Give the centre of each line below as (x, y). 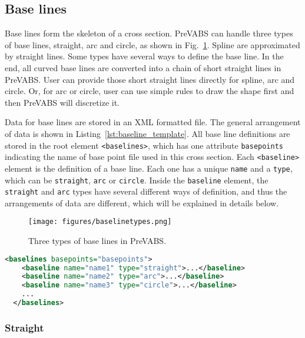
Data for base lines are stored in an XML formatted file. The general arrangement (153, 122)
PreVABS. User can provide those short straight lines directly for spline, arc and (150, 79)
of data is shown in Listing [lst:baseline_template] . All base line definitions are (147, 133)
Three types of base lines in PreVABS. (97, 241)
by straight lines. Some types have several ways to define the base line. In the (144, 56)
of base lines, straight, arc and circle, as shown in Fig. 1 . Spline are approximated (152, 44)
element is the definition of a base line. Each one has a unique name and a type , (149, 168)
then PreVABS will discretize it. (62, 102)
